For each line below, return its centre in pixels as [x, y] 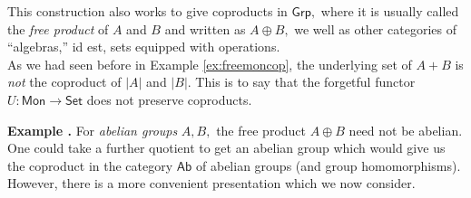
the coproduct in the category [90, 165]
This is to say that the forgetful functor [305, 82]
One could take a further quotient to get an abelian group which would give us [226, 148]
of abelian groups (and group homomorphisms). [329, 165]
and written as [205, 28]
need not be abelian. [406, 130]
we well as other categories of [375, 28]
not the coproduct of [64, 82]
